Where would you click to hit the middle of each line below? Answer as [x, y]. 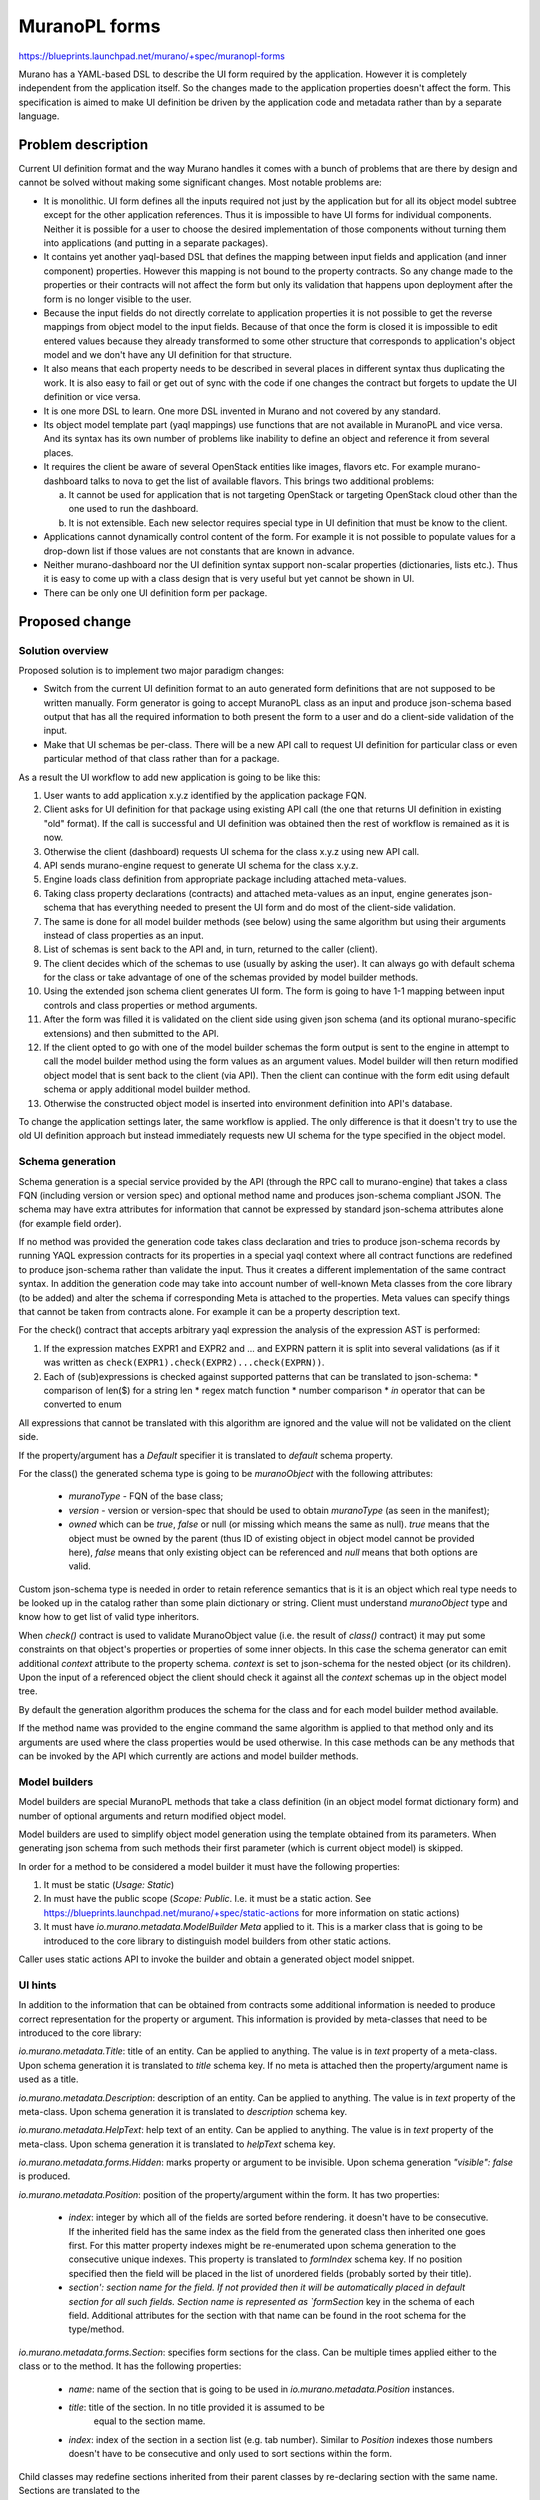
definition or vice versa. [92, 397]
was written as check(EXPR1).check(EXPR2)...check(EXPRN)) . [184, 1362]
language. [39, 116]
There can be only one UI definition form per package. [155, 592]
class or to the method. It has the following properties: [130, 2366]
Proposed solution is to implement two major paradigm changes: [151, 670]
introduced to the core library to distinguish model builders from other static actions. [217, 1941]
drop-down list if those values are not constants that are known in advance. [199, 551]
